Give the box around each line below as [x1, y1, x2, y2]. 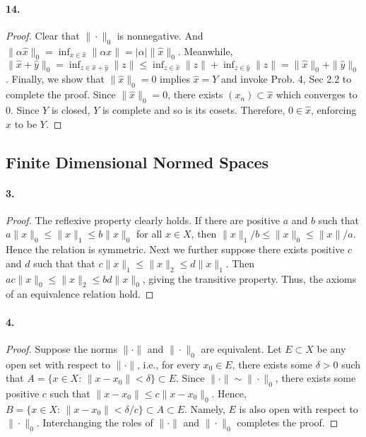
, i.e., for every [137, 356, 200, 371]
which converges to [276, 87, 358, 102]
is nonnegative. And [117, 28, 203, 42]
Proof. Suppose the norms [6, 341, 118, 356]
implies [160, 71, 190, 86]
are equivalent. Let [201, 341, 282, 356]
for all [136, 226, 163, 241]
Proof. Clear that [6, 28, 80, 42]
